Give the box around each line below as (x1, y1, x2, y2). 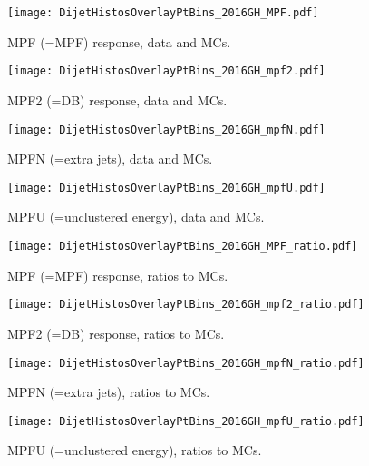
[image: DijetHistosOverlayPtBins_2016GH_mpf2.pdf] (7, 64, 325, 78)
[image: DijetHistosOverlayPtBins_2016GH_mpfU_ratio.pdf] (7, 414, 364, 428)
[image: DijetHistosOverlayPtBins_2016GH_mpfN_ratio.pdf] (7, 356, 364, 370)
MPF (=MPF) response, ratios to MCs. (7, 265, 228, 284)
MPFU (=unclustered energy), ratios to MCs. (7, 441, 262, 460)
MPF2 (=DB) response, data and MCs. (7, 90, 228, 109)
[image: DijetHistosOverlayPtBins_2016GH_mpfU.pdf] (7, 181, 325, 194)
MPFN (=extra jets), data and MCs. (7, 149, 213, 168)
